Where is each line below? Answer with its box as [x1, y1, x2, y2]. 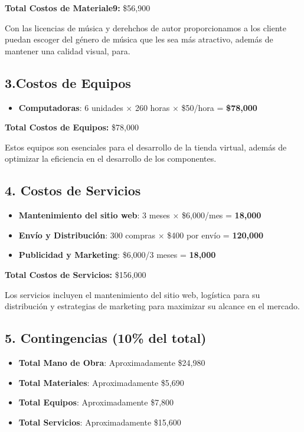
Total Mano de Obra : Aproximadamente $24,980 [18, 356, 205, 368]
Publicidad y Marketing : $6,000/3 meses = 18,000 [18, 248, 216, 261]
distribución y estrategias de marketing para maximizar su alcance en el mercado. [5, 300, 300, 312]
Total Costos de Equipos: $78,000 [5, 121, 139, 133]
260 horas [135, 101, 170, 113]
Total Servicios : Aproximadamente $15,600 [18, 415, 181, 428]
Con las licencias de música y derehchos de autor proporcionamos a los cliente [5, 21, 286, 34]
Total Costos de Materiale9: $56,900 [5, 2, 151, 14]
